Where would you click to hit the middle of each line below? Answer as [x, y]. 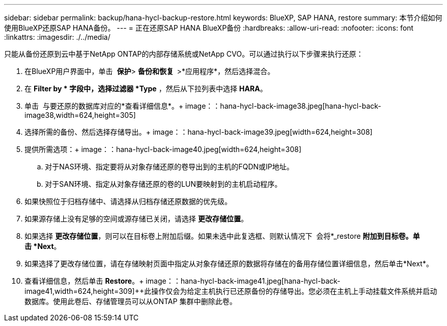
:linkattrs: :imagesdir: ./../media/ [57, 37]
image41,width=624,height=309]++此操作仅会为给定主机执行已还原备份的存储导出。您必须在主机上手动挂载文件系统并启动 [231, 291]
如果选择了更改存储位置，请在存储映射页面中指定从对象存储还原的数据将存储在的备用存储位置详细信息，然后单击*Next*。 [229, 264]
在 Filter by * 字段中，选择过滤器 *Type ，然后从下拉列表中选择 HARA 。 [146, 89]
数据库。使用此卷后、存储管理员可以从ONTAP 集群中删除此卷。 [131, 301]
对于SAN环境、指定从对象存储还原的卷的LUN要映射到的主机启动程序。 [164, 184]
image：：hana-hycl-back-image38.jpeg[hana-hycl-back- [283, 106]
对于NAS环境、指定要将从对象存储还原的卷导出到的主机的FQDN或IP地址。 [169, 167]
